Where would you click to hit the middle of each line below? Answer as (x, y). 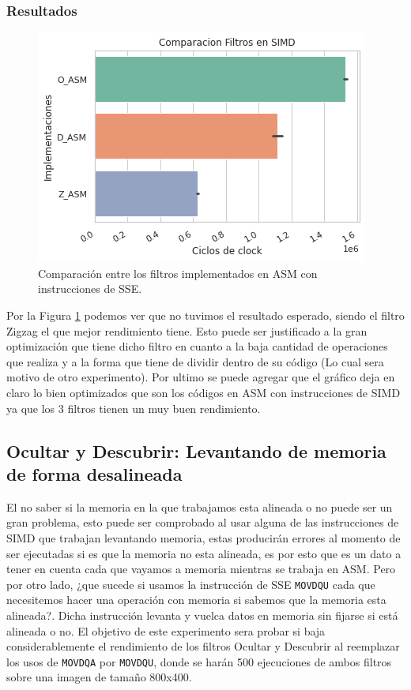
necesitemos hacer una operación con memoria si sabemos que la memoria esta (196, 600)
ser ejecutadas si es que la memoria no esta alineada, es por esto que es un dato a (204, 553)
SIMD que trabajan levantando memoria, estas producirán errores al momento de (204, 537)
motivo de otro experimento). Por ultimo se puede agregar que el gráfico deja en (201, 377)
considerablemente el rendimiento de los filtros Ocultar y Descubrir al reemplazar (203, 646)
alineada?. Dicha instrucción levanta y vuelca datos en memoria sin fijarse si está (202, 615)
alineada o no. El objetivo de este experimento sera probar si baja (166, 630)
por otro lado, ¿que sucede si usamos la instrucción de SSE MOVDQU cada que (191, 584)
